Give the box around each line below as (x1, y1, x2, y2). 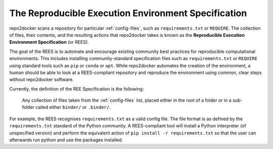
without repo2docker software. (9, 77, 74, 83)
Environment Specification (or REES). (9, 39, 89, 45)
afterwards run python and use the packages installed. (9, 137, 123, 143)
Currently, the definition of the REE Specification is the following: (9, 86, 144, 92)
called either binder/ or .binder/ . (35, 104, 111, 110)
